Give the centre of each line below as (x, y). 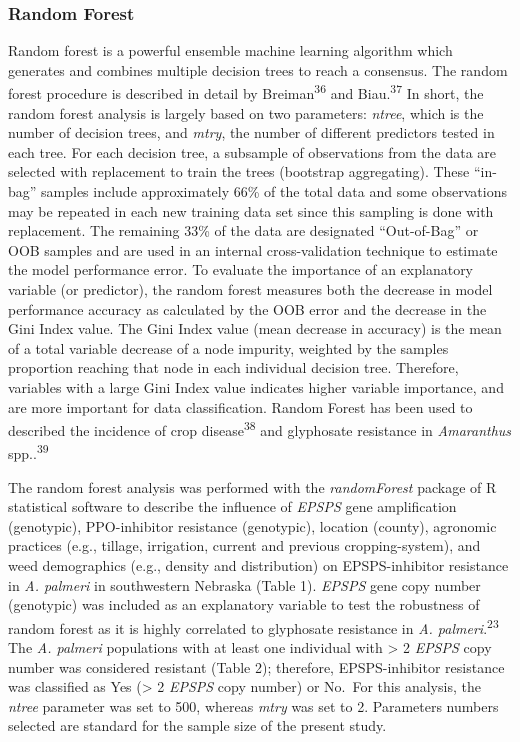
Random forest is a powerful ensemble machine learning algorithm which (230, 50)
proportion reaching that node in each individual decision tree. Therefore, (233, 367)
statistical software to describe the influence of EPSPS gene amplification (232, 506)
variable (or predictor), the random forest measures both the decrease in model (250, 289)
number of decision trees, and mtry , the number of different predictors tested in (251, 132)
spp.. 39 (28, 452)
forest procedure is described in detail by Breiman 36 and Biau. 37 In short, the (246, 92)
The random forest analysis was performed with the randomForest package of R (252, 486)
